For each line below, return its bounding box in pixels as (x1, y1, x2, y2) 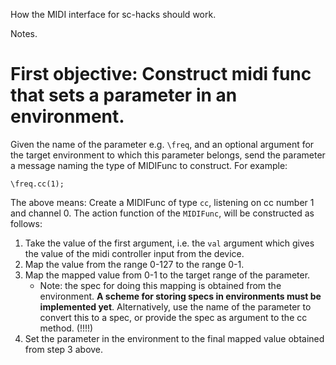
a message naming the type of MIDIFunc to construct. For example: (10, 159, 288, 171)
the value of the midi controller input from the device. (24, 247, 245, 259)
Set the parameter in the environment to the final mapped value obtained (24, 332, 325, 344)
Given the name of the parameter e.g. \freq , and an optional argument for (10, 138, 315, 150)
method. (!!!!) (39, 322, 94, 334)
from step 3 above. (24, 343, 104, 355)
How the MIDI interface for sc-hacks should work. (10, 9, 217, 20)
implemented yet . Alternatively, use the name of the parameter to (39, 300, 312, 313)
